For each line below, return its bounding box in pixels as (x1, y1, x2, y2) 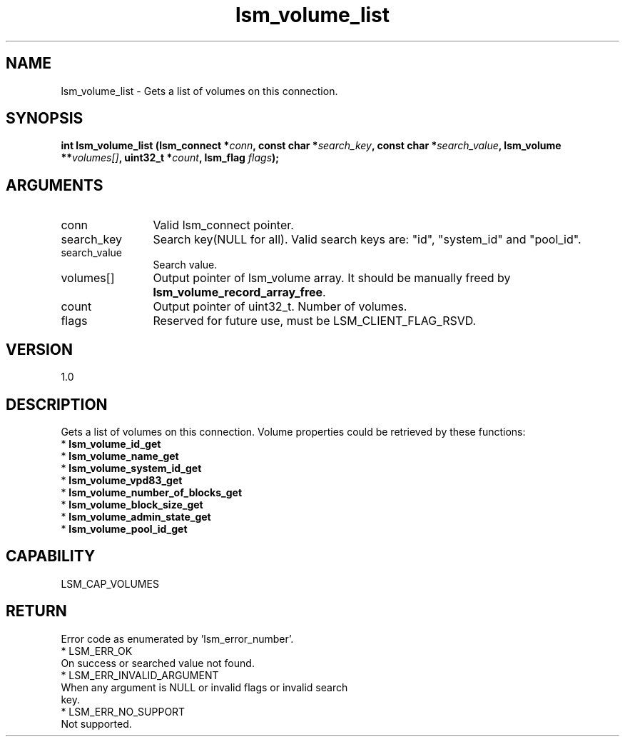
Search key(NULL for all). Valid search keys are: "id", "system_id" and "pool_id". (153, 232, 581, 247)
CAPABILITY (6, 547, 96, 566)
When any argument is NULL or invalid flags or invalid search (61, 681, 348, 693)
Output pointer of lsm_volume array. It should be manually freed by (153, 271, 511, 286)
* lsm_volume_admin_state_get (61, 510, 211, 523)
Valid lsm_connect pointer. (153, 218, 294, 233)
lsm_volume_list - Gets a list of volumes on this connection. (61, 84, 338, 97)
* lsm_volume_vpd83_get (61, 473, 183, 486)
